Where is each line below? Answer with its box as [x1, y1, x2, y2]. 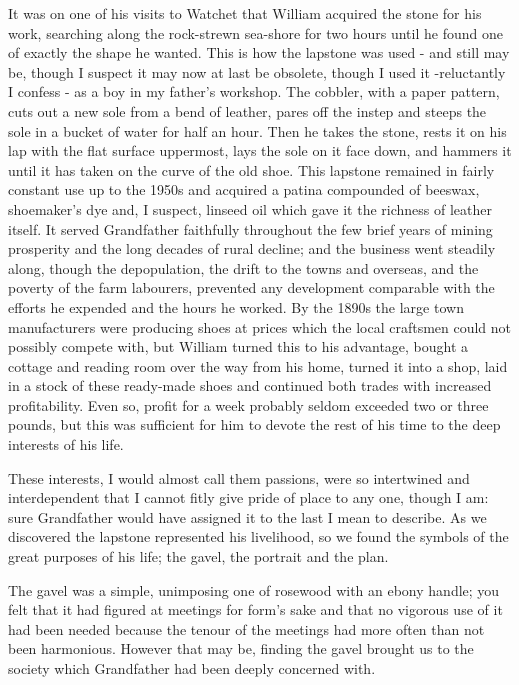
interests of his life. [8, 434, 124, 455]
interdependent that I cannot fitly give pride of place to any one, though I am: [8, 487, 489, 508]
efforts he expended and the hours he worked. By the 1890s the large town [8, 296, 464, 317]
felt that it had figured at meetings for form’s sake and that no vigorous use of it [8, 599, 503, 620]
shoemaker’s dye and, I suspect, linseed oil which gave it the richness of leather [8, 198, 492, 219]
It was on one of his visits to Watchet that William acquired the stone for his [8, 3, 482, 23]
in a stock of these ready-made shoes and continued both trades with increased [8, 375, 492, 396]
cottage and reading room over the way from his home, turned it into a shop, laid [8, 355, 508, 376]
